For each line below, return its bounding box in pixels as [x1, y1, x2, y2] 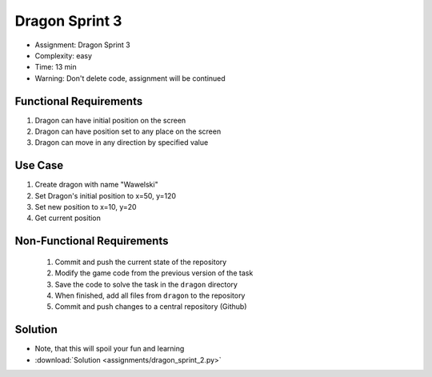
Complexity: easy [34, 50, 92, 60]
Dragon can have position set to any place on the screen [34, 126, 222, 136]
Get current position [34, 213, 102, 223]
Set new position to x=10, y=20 [34, 203, 137, 212]
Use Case [14, 158, 64, 172]
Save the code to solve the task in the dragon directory [54, 279, 238, 289]
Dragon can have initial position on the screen [34, 115, 186, 125]
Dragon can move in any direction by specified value [34, 138, 209, 147]
